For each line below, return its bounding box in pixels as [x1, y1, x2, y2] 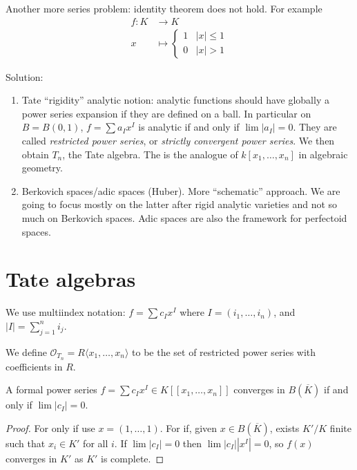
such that [6, 435, 46, 450]
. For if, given [160, 420, 218, 435]
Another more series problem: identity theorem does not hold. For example [6, 1, 322, 15]
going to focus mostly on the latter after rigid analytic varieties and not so [21, 197, 338, 211]
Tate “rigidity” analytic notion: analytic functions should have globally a [21, 93, 329, 107]
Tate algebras [6, 265, 136, 293]
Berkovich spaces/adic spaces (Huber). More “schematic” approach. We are [21, 183, 340, 198]
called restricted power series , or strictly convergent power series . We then [21, 133, 335, 148]
